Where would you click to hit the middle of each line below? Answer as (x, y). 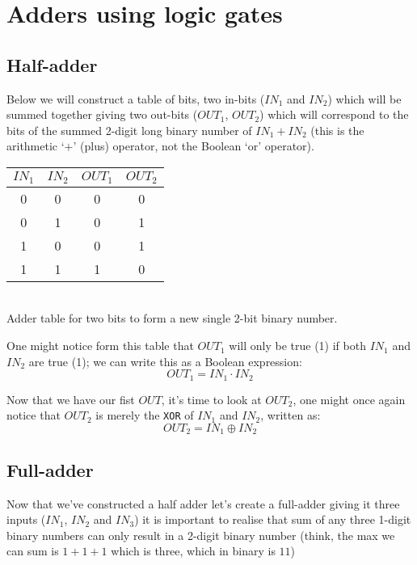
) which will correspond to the (334, 114)
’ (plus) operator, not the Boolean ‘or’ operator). (194, 146)
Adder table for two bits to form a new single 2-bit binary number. (172, 318)
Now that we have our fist (71, 399)
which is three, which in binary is (193, 551)
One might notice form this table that (100, 346)
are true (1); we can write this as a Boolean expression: (165, 361)
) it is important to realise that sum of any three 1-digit (273, 519)
